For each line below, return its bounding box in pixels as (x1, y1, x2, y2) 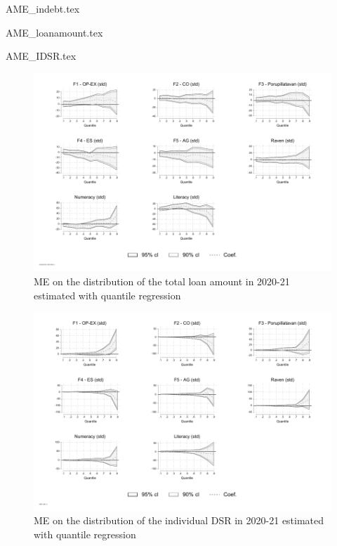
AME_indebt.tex (6, 1, 80, 15)
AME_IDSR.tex (6, 48, 77, 63)
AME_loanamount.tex (6, 25, 103, 39)
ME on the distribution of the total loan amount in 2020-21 (34, 274, 290, 289)
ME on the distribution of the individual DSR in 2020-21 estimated (34, 513, 324, 528)
